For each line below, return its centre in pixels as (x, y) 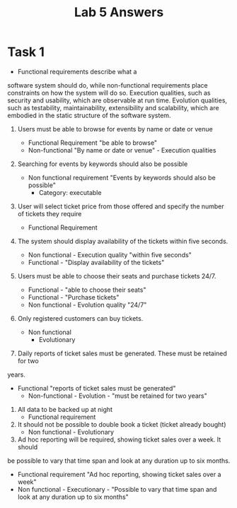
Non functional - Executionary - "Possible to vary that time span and (117, 489)
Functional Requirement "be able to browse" (93, 143)
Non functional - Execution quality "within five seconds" (110, 254)
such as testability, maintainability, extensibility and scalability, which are (113, 107)
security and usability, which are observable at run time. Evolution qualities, (117, 100)
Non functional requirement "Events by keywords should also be (122, 177)
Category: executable (70, 192)
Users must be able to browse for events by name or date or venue (115, 129)
